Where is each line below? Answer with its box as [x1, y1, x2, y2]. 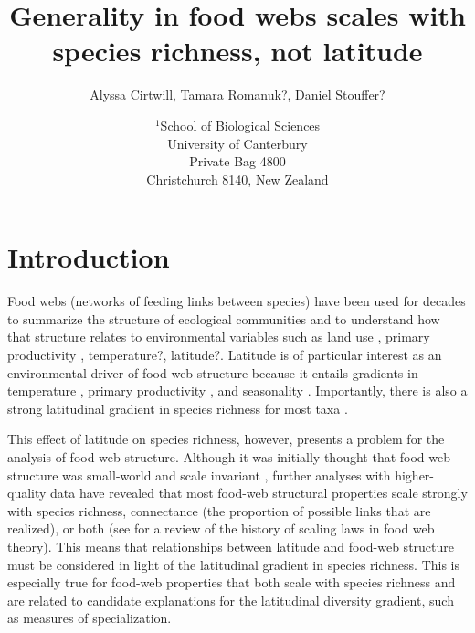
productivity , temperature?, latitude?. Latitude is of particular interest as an [7, 345, 442, 364]
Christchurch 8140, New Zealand [146, 169, 329, 188]
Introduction [7, 238, 170, 276]
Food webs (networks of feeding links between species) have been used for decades [7, 291, 466, 311]
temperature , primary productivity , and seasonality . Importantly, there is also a [7, 381, 468, 400]
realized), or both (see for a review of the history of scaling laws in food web [7, 519, 435, 538]
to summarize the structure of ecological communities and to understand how [7, 309, 440, 328]
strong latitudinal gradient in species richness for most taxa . [7, 398, 348, 417]
